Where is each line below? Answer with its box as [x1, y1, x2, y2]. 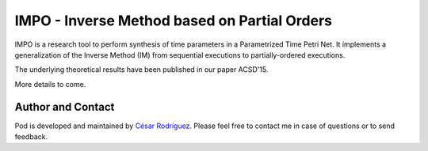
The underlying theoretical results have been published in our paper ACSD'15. [14, 65, 269, 74]
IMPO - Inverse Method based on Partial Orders [14, 12, 333, 29]
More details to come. [14, 79, 86, 89]
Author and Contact [14, 100, 115, 114]
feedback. [14, 132, 48, 142]
